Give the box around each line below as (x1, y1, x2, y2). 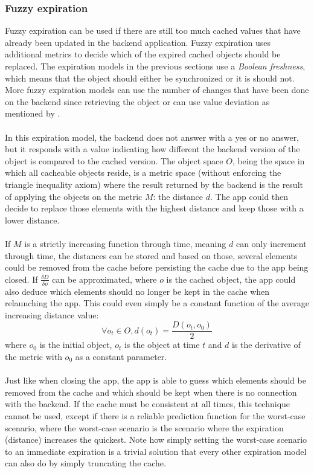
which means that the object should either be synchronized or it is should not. (5, 71, 295, 84)
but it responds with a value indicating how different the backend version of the (5, 143, 300, 155)
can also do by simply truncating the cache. (5, 457, 166, 469)
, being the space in (232, 154, 305, 167)
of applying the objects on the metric (5, 190, 143, 202)
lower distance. (5, 213, 60, 226)
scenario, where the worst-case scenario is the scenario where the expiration (5, 421, 284, 434)
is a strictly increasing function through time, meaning (24, 237, 226, 249)
